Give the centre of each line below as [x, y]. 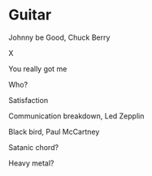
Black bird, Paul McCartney [54, 131]
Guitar [30, 15]
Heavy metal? [31, 163]
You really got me [38, 69]
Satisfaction [28, 100]
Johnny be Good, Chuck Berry [59, 37]
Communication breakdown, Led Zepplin [76, 116]
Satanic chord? [34, 147]
